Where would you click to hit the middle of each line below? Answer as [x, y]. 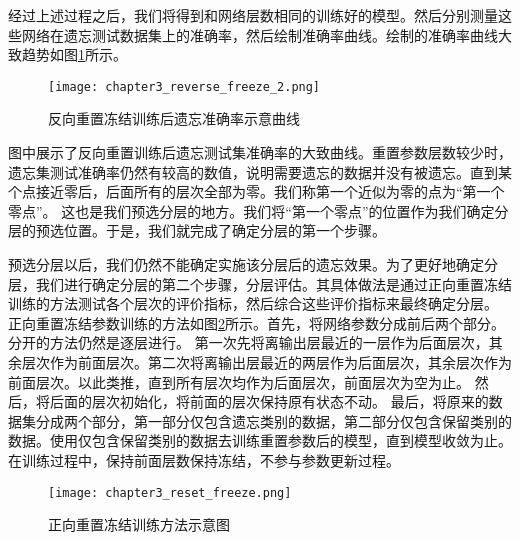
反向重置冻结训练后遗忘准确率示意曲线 [174, 118]
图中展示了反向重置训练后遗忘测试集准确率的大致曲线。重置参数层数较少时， [260, 152]
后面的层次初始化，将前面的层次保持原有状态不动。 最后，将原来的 [269, 401]
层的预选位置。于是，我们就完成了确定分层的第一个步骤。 [197, 230]
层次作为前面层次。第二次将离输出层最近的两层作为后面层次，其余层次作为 [266, 361]
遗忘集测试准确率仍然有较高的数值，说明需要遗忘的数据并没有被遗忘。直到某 [260, 171]
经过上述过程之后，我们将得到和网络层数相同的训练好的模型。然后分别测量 [253, 15]
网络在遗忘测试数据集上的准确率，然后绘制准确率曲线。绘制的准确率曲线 [259, 34]
